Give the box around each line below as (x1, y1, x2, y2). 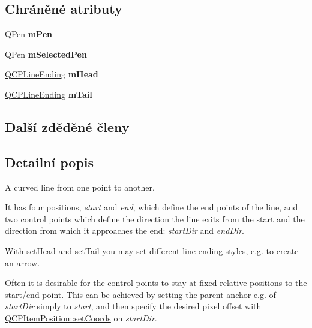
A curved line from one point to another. (5, 180, 155, 193)
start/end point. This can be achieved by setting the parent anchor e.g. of (5, 288, 276, 300)
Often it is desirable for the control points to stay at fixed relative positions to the (5, 276, 307, 289)
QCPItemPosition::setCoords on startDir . (5, 311, 157, 324)
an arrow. (5, 256, 40, 269)
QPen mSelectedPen (5, 47, 87, 60)
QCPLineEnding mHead (5, 68, 98, 80)
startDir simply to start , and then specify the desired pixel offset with (5, 300, 262, 312)
